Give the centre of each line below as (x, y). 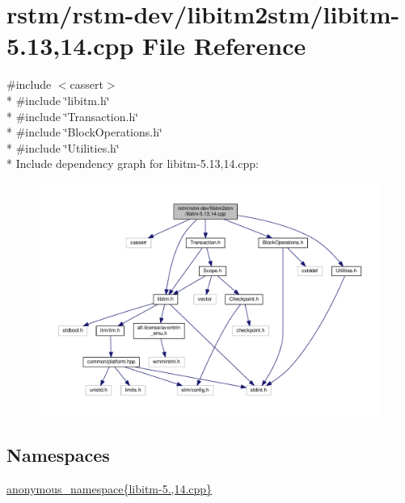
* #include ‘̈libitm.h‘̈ (58, 100)
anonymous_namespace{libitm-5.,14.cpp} (110, 488)
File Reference (224, 46)
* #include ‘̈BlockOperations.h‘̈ (84, 132)
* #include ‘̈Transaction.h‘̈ (73, 116)
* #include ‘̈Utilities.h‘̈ (63, 147)
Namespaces (58, 455)
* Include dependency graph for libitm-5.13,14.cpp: (133, 163)
